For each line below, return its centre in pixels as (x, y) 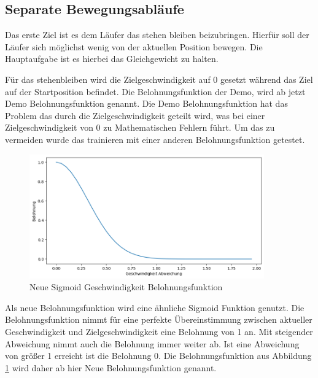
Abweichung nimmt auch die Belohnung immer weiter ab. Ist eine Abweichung (152, 343)
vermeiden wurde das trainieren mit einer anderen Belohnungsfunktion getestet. (155, 139)
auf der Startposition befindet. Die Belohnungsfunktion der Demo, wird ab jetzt (155, 91)
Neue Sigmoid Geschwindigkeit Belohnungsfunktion (126, 287)
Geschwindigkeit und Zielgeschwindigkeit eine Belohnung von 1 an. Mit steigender (159, 331)
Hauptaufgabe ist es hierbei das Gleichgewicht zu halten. (112, 59)
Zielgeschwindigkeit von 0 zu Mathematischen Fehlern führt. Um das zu (140, 127)
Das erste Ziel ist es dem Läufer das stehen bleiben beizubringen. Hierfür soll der (157, 35)
